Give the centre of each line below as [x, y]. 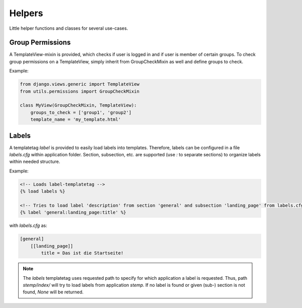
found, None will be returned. [53, 292]
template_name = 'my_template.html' [75, 119]
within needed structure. [35, 162]
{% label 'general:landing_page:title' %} [73, 212]
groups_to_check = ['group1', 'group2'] [81, 112]
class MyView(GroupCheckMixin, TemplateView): [78, 105]
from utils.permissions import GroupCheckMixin [80, 91]
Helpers [26, 13]
